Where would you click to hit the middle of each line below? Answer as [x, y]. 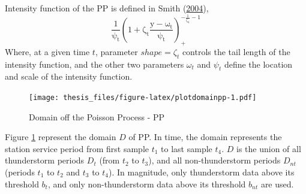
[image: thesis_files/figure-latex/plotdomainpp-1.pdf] [143, 97]
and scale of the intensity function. [69, 76]
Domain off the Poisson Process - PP [97, 116]
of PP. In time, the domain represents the [205, 137]
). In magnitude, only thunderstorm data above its [202, 172]
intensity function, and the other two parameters [94, 64]
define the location [258, 64]
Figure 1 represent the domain [61, 137]
